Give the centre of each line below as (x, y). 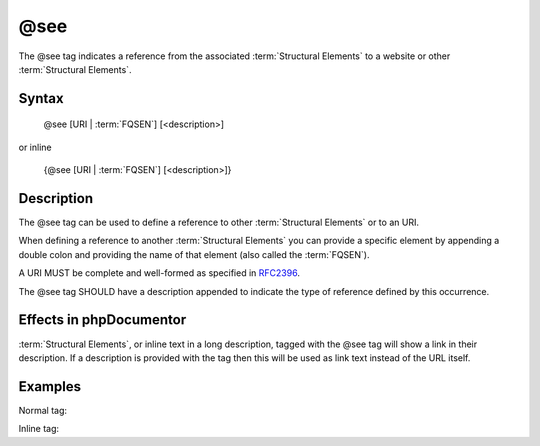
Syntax (41, 98)
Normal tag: (43, 410)
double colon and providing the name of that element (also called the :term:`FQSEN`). (194, 254)
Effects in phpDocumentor (102, 320)
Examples (50, 386)
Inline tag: (39, 429)
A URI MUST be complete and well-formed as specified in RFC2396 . (159, 273)
